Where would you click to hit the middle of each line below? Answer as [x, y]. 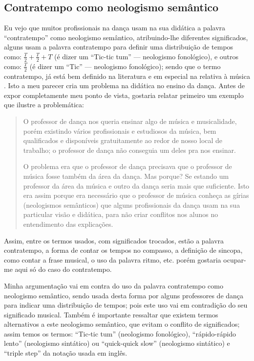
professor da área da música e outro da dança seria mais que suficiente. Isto [136, 185]
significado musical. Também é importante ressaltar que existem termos [111, 314]
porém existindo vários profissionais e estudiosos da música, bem [120, 131]
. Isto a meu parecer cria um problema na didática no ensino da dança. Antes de [125, 85]
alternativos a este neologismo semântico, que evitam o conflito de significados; [122, 324]
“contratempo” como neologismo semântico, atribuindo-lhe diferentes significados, [126, 37]
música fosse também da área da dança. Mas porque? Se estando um [126, 176]
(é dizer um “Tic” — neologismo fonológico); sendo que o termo [125, 66]
